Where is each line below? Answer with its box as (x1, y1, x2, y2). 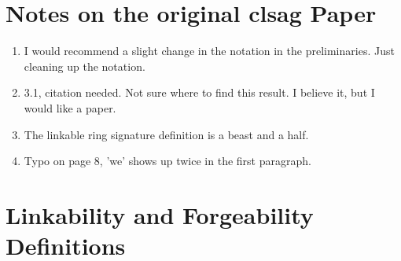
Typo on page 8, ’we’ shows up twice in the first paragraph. (24, 153, 311, 169)
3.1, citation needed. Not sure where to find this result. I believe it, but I (24, 84, 375, 101)
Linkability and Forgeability (6, 198, 314, 230)
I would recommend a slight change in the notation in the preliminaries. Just (24, 42, 395, 59)
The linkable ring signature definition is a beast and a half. (24, 126, 309, 142)
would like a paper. (24, 99, 116, 116)
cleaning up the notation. (24, 57, 145, 74)
